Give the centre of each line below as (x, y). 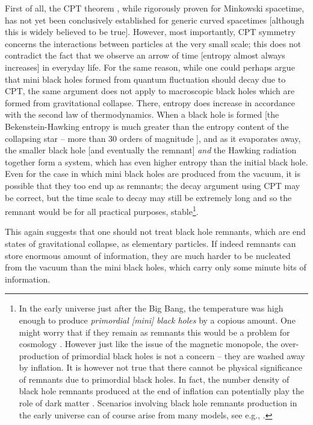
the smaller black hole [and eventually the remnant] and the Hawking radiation (151, 150)
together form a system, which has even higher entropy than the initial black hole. (156, 161)
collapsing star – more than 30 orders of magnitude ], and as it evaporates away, (153, 138)
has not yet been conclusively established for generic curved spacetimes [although (155, 20)
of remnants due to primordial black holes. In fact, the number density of (154, 379)
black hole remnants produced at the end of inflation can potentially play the (161, 391)
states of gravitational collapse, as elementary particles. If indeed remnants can (150, 243)
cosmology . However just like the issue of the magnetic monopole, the (148, 344)
